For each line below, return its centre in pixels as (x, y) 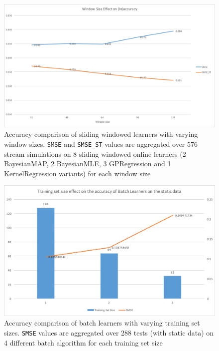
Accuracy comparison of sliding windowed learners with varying (101, 134)
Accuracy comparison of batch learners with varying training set (102, 323)
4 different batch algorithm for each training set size (83, 342)
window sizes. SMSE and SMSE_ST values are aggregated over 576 (101, 144)
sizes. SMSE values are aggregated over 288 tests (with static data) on (109, 332)
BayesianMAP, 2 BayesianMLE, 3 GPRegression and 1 (88, 164)
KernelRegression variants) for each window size (77, 173)
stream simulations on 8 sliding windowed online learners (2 (95, 154)
